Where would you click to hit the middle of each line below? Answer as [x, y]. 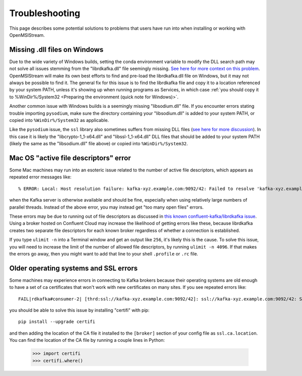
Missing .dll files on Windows [56, 50]
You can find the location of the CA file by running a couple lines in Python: [87, 340]
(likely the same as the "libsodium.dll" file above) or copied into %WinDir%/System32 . [99, 144]
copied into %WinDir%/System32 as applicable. [59, 120]
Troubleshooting [45, 13]
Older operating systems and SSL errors [73, 268]
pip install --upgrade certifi [57, 322]
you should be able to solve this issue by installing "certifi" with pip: [79, 310]
